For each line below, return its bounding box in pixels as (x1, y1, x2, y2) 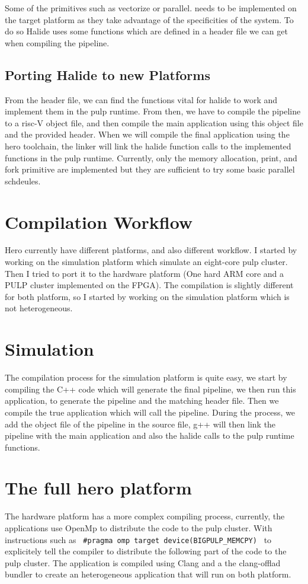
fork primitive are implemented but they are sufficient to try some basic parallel (5, 163, 295, 175)
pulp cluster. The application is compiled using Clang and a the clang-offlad (5, 556, 281, 569)
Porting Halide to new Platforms (5, 65, 210, 84)
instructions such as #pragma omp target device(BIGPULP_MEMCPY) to (5, 533, 272, 545)
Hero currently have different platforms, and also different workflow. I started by (5, 244, 297, 256)
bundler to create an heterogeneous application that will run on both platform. (5, 568, 291, 580)
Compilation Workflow (5, 209, 193, 234)
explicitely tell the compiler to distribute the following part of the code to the (5, 545, 287, 557)
